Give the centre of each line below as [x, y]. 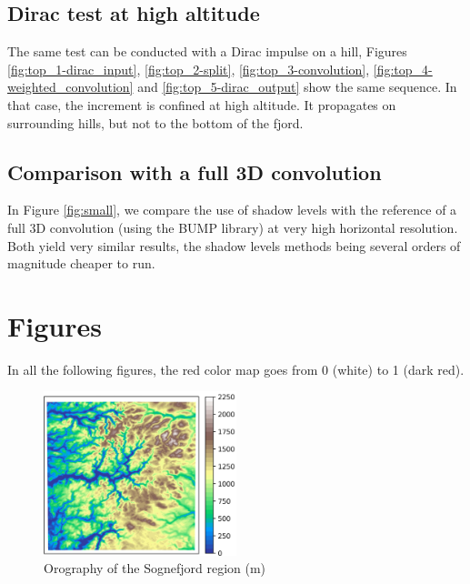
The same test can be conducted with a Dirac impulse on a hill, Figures [207, 51]
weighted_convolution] [70, 87]
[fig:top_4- [403, 69]
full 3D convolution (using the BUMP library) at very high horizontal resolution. [233, 227]
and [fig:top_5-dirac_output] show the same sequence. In [297, 87]
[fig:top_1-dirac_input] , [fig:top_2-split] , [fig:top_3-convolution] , [189, 69]
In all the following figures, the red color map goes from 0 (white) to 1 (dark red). [236, 369]
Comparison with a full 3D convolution [195, 171]
